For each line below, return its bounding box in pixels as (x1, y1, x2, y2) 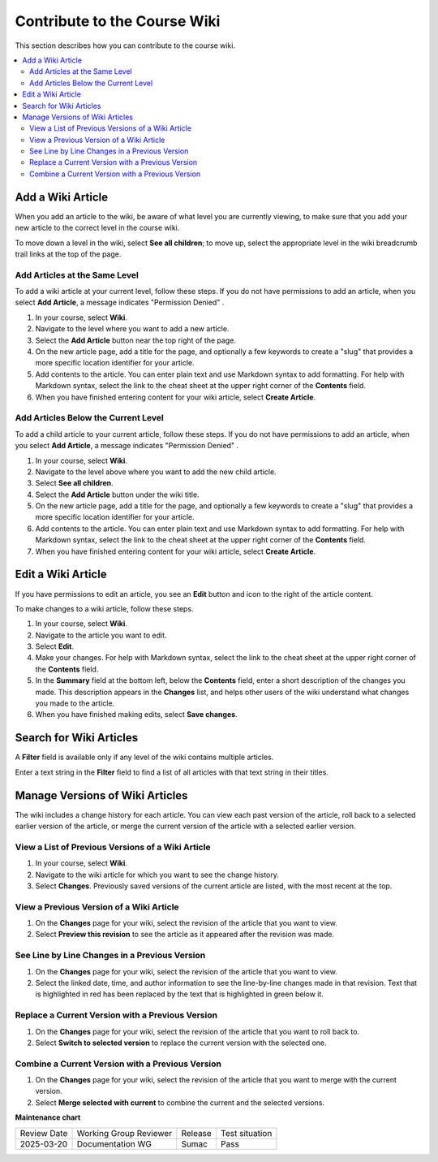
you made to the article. (35, 698, 115, 708)
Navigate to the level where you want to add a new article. (35, 324, 230, 334)
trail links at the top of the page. (15, 248, 122, 259)
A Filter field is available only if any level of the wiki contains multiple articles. (15, 752, 274, 762)
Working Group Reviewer (76, 1127, 173, 1138)
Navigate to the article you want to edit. (35, 630, 167, 640)
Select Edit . (35, 641, 75, 651)
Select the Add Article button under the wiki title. (35, 490, 200, 499)
